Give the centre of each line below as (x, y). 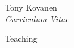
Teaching (21, 38)
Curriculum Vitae (37, 18)
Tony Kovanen (31, 7)
